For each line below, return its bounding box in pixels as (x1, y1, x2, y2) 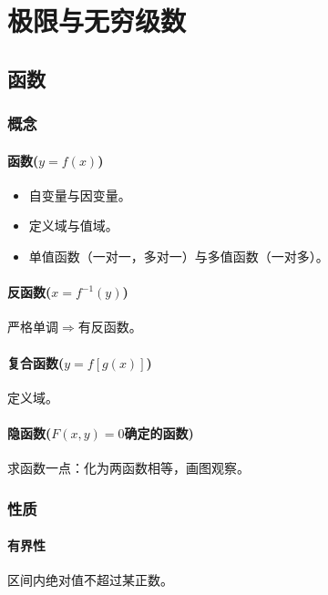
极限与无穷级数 (7, 2, 187, 39)
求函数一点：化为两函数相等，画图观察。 (7, 458, 250, 477)
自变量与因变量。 (28, 185, 131, 204)
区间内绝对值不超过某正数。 (7, 570, 173, 590)
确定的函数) (124, 423, 194, 442)
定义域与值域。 (28, 216, 118, 235)
